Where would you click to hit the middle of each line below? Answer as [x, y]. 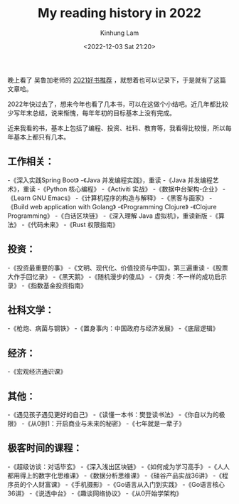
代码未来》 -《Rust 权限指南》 [75, 224]
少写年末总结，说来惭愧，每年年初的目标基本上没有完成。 [91, 112]
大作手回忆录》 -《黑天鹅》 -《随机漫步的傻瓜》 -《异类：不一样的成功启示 [117, 276]
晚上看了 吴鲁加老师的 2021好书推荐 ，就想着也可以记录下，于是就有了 [111, 80]
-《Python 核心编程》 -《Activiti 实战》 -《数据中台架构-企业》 [129, 189]
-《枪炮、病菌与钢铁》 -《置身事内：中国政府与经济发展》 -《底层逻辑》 [113, 328]
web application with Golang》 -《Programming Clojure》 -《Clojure [123, 206]
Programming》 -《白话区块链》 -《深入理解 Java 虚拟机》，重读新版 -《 [113, 216]
